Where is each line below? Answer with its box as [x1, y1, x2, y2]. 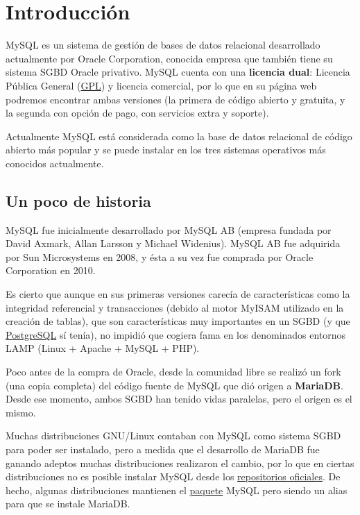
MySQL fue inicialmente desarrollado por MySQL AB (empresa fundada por [6, 222, 332, 237]
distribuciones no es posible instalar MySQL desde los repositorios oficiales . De [6, 469, 341, 484]
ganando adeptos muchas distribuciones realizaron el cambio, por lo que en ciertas [6, 455, 354, 470]
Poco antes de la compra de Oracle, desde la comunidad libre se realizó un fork [6, 364, 341, 379]
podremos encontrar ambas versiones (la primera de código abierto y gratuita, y [6, 92, 345, 106]
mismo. [6, 405, 36, 419]
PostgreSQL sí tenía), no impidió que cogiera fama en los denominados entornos [6, 327, 346, 341]
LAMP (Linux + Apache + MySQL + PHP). [6, 341, 200, 355]
